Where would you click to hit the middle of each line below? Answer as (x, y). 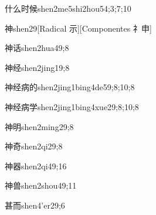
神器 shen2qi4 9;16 (36, 165)
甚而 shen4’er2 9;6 (35, 205)
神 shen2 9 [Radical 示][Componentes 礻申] (78, 28)
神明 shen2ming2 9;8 (39, 126)
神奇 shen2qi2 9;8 (34, 146)
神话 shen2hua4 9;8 (37, 48)
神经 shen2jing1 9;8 (37, 67)
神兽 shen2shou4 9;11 (41, 185)
